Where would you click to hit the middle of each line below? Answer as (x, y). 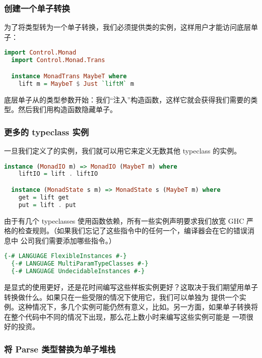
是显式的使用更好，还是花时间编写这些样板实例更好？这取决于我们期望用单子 (131, 287)
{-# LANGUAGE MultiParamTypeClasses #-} (80, 264)
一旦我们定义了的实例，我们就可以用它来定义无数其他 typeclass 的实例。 (123, 150)
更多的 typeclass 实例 (47, 132)
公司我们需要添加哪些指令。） (68, 240)
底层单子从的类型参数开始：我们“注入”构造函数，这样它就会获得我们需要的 (127, 99)
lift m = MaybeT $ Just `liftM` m (76, 84)
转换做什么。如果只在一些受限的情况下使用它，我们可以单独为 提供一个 (122, 297)
